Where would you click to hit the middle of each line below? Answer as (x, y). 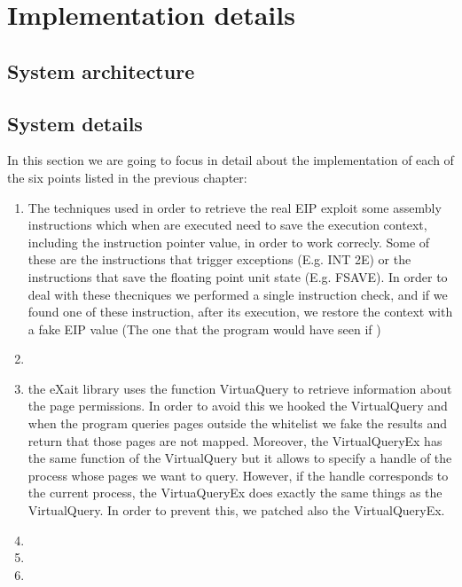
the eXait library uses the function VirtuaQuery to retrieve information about (240, 388)
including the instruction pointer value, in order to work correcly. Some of (229, 242)
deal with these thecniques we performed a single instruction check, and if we (238, 294)
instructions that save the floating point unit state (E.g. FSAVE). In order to (238, 276)
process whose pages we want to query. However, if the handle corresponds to (238, 475)
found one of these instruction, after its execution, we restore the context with (240, 312)
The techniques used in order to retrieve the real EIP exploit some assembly (235, 207)
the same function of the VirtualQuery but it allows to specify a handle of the (240, 458)
